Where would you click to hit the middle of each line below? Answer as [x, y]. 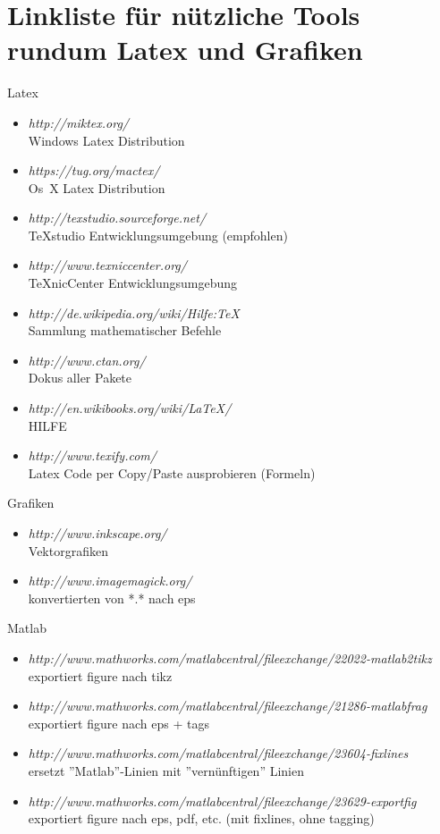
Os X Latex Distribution [97, 187]
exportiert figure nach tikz [100, 675]
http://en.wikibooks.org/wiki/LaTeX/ [130, 408]
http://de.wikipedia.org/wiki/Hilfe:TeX [134, 312]
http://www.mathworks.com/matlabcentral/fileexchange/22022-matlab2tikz [230, 657]
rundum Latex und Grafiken [185, 50]
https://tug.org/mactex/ [94, 170]
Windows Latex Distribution [106, 140]
